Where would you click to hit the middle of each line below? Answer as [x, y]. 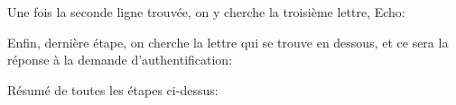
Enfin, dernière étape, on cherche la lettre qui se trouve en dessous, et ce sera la [228, 42]
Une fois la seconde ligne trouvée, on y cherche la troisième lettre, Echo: [206, 12]
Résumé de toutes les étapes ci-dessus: [113, 89]
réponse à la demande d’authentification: [120, 60]
